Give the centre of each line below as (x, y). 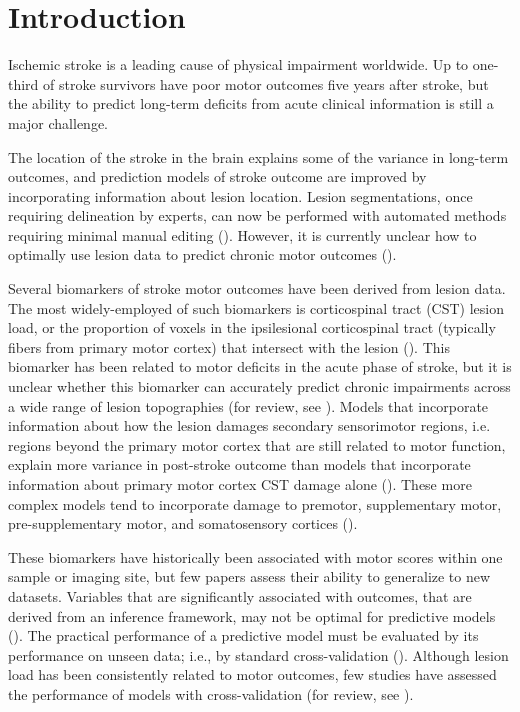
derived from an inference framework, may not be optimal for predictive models (252, 615)
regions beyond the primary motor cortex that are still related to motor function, (257, 444)
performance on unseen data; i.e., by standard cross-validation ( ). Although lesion (258, 654)
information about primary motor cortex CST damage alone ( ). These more (240, 484)
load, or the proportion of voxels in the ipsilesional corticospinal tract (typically (252, 327)
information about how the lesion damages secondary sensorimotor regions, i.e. (249, 425)
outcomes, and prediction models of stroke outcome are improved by (217, 176)
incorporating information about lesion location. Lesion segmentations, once (240, 195)
